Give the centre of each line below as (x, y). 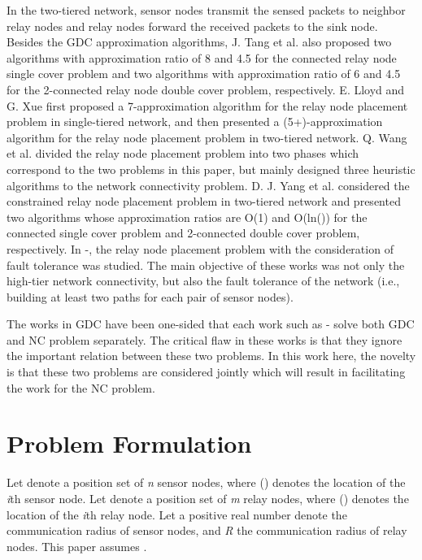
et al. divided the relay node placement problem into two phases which (183, 153)
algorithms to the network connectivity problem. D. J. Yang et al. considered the (208, 185)
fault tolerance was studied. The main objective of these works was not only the (206, 265)
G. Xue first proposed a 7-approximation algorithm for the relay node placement (207, 105)
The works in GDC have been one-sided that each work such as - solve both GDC (211, 324)
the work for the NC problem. (81, 387)
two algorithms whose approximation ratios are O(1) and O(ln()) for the (187, 217)
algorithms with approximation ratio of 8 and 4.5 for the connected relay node (202, 57)
